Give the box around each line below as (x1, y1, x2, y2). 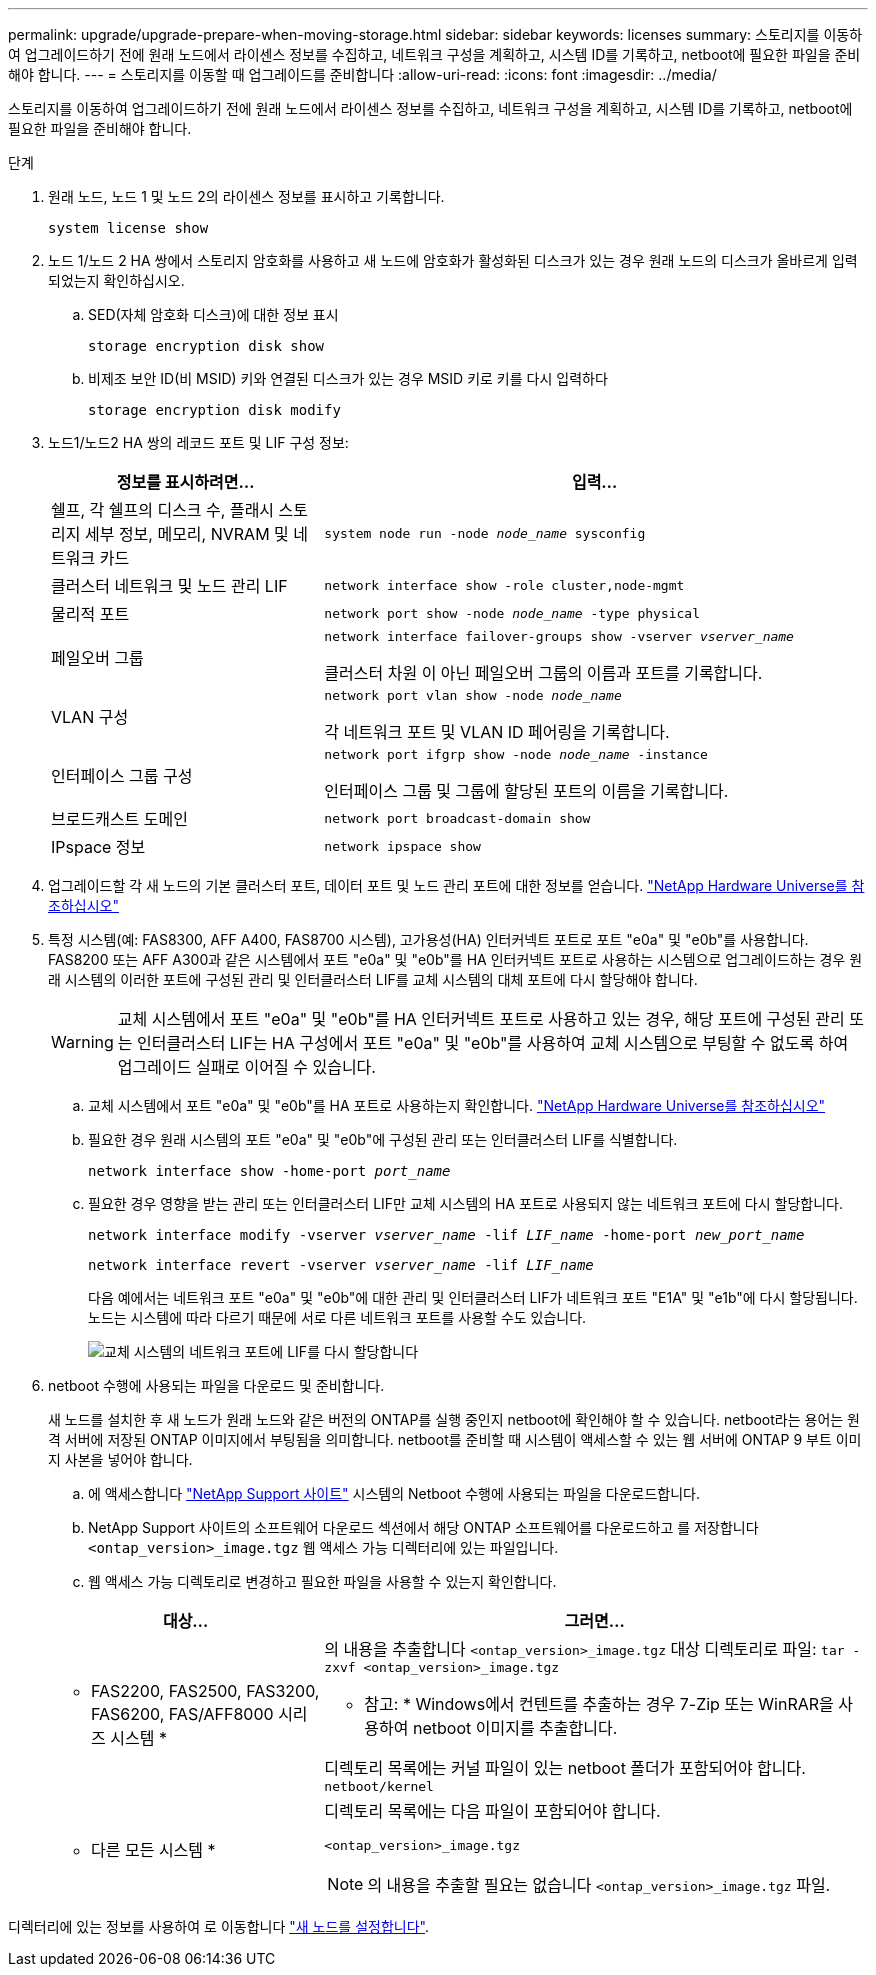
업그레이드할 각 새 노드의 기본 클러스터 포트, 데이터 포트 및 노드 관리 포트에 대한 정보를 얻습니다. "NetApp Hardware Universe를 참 (48, 877, 865, 894)
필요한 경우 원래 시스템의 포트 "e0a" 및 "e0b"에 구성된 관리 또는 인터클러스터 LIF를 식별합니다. (88, 1131, 678, 1148)
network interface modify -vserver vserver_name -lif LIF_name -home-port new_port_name (88, 1227, 805, 1243)
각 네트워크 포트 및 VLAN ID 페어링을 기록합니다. (324, 722, 670, 742)
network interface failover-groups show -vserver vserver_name (324, 629, 794, 644)
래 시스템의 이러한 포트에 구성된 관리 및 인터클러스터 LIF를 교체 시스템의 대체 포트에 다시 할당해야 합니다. (48, 971, 698, 988)
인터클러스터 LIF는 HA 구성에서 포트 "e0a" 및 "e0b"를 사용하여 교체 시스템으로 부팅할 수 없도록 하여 (137, 1033, 849, 1053)
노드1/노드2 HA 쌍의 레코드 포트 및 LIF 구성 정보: (48, 434, 349, 451)
